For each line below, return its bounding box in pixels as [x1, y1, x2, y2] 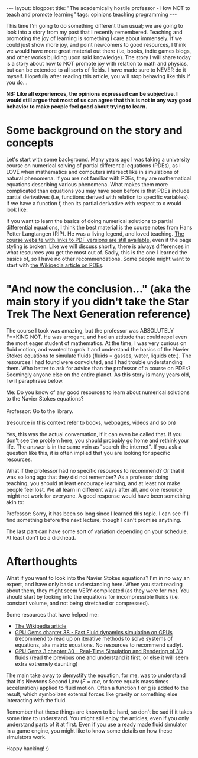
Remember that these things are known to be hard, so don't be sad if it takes [6, 708, 193, 715]
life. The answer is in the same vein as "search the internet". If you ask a [6, 443, 182, 450]
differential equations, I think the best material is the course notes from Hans [6, 224, 193, 231]
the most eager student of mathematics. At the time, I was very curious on [6, 339, 187, 347]
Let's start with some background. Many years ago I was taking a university [6, 156, 190, 163]
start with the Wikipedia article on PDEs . [6, 262, 104, 269]
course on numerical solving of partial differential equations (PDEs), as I [6, 162, 181, 169]
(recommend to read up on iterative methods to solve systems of [14, 635, 173, 642]
